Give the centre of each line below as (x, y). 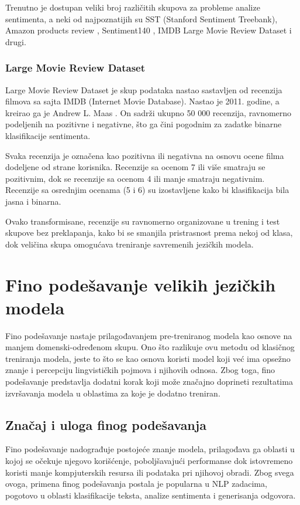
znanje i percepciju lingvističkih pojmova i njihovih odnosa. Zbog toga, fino (140, 370)
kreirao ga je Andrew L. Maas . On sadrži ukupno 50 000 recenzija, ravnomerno (149, 112)
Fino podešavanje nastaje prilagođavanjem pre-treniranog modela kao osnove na (149, 335)
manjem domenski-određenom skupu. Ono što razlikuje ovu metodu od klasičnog (150, 347)
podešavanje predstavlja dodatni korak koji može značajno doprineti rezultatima (149, 381)
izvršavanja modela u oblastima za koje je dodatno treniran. (113, 393)
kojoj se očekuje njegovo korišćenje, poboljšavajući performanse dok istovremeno (149, 460)
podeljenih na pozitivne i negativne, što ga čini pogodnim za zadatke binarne (144, 124)
